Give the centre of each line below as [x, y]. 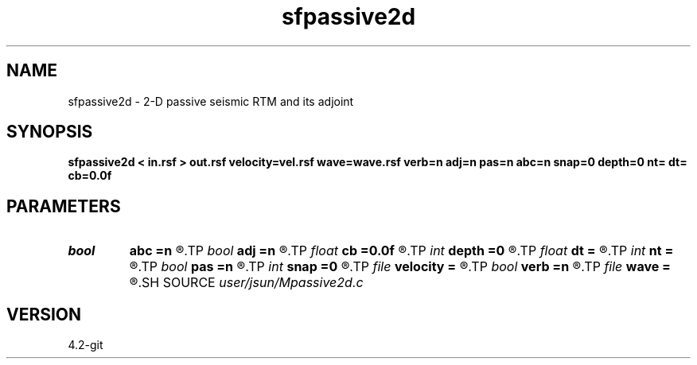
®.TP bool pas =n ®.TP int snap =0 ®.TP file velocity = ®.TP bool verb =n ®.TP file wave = [400, 267]
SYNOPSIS [50, 132]
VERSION [44, 314]
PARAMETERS [64, 206]
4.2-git [86, 345]
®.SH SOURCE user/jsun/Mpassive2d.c [246, 283]
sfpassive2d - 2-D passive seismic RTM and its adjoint [211, 101]
